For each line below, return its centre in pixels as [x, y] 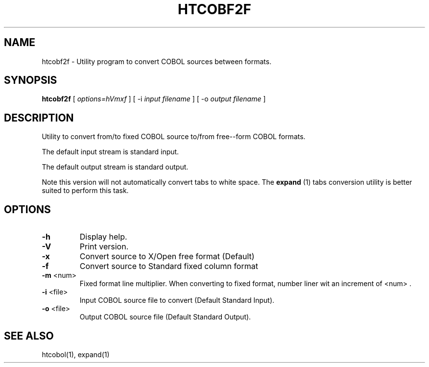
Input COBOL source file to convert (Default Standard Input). [177, 300]
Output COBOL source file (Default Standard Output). [165, 317]
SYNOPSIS [31, 80]
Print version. [104, 247]
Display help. [103, 237]
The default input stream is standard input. [110, 152]
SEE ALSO [29, 336]
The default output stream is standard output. [115, 167]
